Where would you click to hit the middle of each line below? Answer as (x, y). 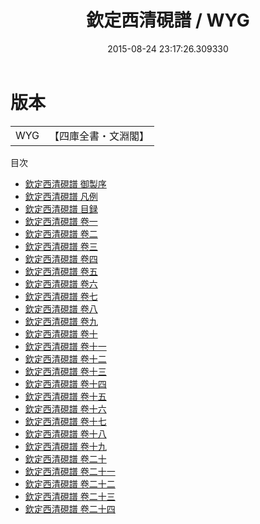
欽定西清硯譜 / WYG (168, 20)
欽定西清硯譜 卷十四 (65, 383)
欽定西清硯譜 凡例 (61, 196)
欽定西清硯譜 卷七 (61, 296)
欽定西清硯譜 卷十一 (65, 346)
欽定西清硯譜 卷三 (61, 246)
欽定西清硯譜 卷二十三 (70, 496)
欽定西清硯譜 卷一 (61, 221)
